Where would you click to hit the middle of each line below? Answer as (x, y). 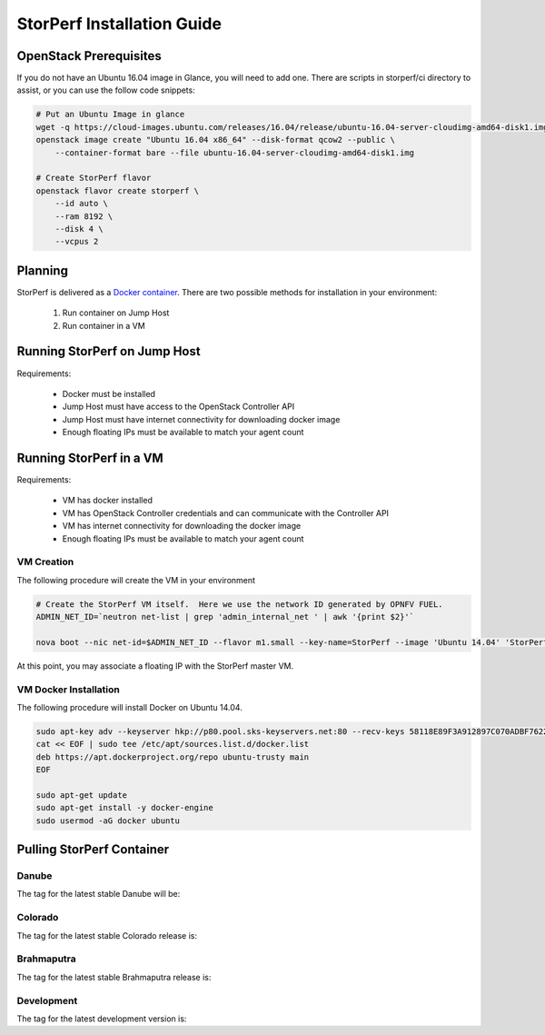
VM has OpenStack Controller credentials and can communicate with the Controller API (226, 513)
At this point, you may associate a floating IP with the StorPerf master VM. (155, 666)
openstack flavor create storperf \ (118, 190)
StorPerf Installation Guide (119, 24)
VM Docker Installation (68, 689)
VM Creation (45, 562)
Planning (42, 270)
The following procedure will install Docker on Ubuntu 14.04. (129, 707)
